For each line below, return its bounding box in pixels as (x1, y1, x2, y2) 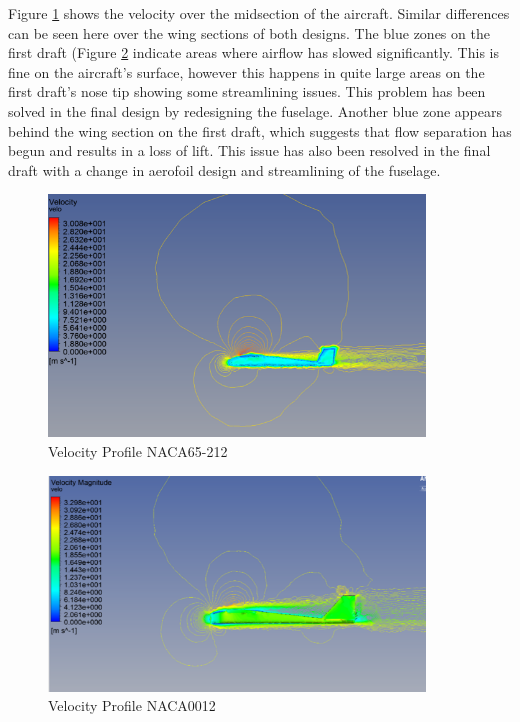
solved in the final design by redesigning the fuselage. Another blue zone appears (8, 100, 503, 121)
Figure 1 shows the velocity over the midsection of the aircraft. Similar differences (8, 3, 510, 23)
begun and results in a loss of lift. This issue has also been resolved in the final (8, 140, 491, 161)
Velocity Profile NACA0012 (48, 695, 216, 716)
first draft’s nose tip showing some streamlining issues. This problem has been (8, 81, 486, 102)
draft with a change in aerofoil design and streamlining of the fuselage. (8, 159, 441, 180)
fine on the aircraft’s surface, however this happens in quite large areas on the (8, 61, 485, 82)
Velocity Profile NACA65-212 (48, 440, 228, 461)
